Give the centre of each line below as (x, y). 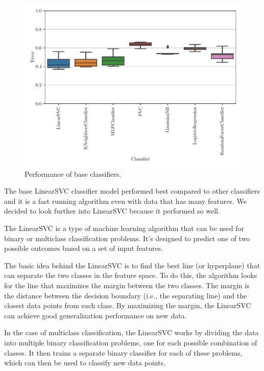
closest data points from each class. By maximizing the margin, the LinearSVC (128, 305)
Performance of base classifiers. (73, 173)
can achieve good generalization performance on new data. (95, 315)
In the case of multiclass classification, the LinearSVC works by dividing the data (131, 332)
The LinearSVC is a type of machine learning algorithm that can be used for (124, 228)
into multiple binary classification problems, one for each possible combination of (131, 342)
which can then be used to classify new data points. (85, 363)
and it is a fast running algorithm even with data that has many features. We (125, 201)
